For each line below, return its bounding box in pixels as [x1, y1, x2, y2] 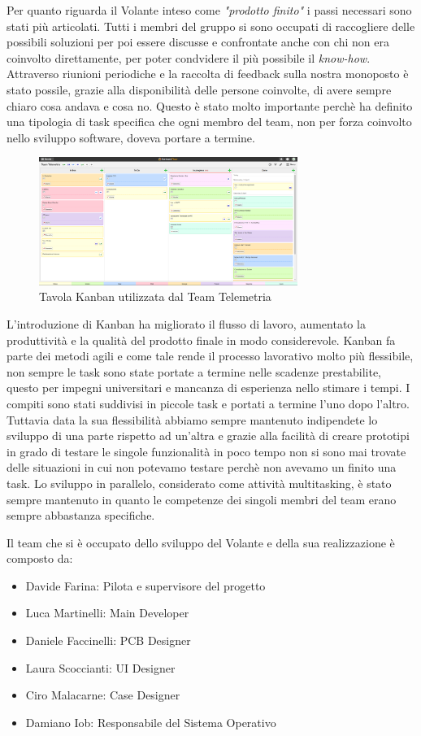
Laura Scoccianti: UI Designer [25, 659, 176, 676]
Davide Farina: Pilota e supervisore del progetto [25, 577, 266, 594]
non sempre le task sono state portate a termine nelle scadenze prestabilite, [7, 363, 382, 380]
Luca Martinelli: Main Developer [25, 604, 189, 621]
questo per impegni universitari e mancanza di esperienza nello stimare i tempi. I [7, 379, 410, 396]
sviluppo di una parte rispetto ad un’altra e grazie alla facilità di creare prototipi [7, 427, 410, 444]
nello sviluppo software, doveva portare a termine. [7, 128, 255, 146]
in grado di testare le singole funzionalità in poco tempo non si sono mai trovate [7, 442, 406, 459]
